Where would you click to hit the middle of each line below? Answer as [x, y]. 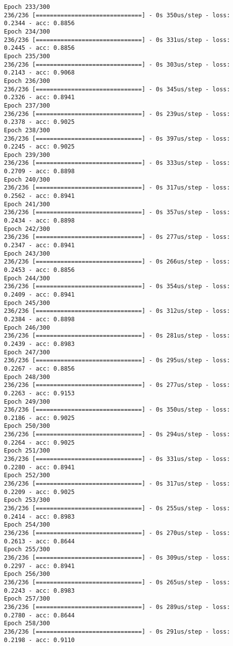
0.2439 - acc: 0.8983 [39, 344]
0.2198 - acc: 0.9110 [39, 640]
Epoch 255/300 [27, 550]
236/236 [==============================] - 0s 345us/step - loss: [117, 89]
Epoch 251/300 [27, 451]
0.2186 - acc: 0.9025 [39, 418]
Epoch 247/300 [27, 352]
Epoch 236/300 [27, 81]
